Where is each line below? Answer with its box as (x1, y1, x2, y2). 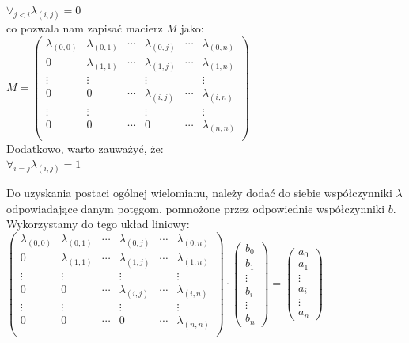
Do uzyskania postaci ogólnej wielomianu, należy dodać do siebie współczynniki (6, 185, 392, 201)
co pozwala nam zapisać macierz (6, 20, 163, 36)
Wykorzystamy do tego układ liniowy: (6, 215, 190, 232)
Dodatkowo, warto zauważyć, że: (6, 139, 164, 156)
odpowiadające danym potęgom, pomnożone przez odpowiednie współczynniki (6, 200, 385, 216)
